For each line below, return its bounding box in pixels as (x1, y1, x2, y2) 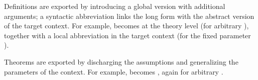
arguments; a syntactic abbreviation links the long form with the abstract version (4, 10, 254, 21)
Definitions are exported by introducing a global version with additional (4, 1, 225, 11)
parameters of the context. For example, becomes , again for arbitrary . (4, 66, 223, 77)
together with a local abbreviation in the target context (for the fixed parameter (4, 30, 251, 40)
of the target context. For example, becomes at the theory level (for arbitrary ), (4, 20, 249, 31)
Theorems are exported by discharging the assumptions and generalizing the (4, 56, 238, 67)
